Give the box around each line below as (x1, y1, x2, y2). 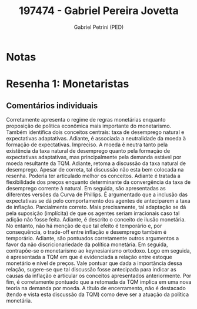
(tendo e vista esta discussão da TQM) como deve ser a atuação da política (6, 291, 189, 298)
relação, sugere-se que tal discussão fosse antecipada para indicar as (6, 266, 176, 273)
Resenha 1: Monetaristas (6, 78, 129, 90)
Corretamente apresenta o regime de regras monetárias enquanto (6, 116, 166, 123)
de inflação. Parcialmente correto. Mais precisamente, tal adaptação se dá (6, 203, 186, 210)
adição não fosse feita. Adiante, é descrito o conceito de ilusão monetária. (6, 216, 186, 223)
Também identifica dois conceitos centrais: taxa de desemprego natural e (6, 128, 185, 136)
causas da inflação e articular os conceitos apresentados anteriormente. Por (6, 272, 192, 279)
